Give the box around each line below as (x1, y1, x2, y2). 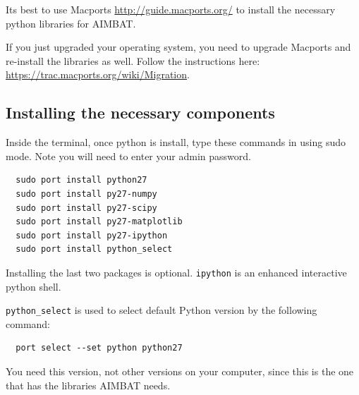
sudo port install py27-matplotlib (16, 217, 183, 227)
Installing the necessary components (6, 102, 275, 123)
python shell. (6, 279, 61, 293)
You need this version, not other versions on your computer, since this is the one (6, 364, 354, 379)
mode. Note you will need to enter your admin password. (6, 148, 251, 163)
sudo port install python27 (16, 175, 147, 186)
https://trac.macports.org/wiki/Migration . (6, 67, 190, 82)
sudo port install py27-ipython (16, 230, 168, 241)
